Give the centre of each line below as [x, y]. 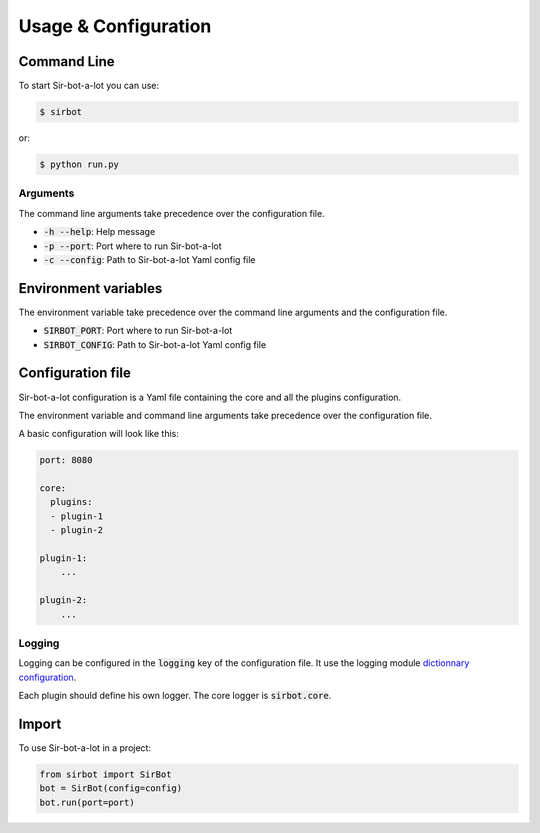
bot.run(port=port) [87, 802]
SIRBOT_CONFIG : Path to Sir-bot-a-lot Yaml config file [155, 344]
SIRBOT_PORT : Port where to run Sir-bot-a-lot [138, 331]
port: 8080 [66, 460]
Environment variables [90, 288]
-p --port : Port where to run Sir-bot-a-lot [132, 246]
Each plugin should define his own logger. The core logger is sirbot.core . [175, 696]
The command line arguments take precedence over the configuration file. [171, 213]
